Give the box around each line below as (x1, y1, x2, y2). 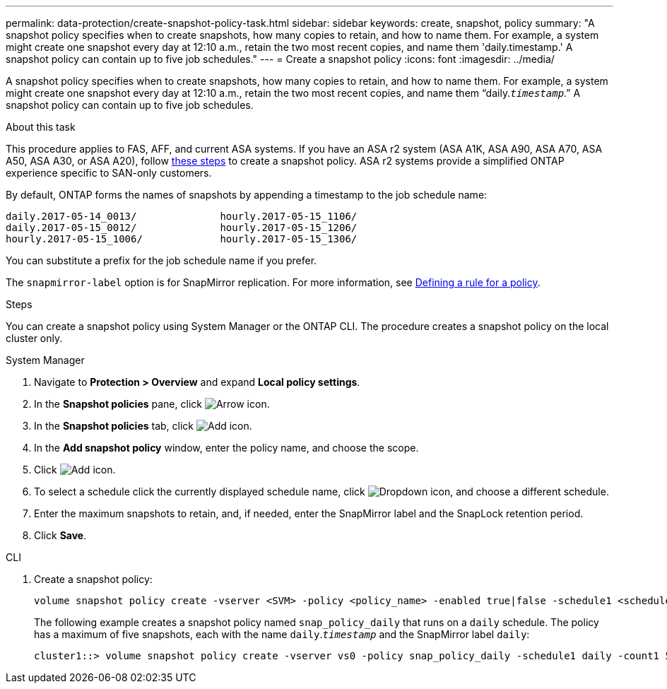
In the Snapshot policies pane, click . (34, 398, 270, 410)
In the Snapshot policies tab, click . (34, 420, 252, 432)
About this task (6, 121, 76, 133)
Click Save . (34, 529, 87, 541)
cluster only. (6, 332, 63, 344)
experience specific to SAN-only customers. (6, 167, 212, 179)
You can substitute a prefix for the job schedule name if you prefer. (6, 254, 317, 266)
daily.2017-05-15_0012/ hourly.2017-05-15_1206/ (6, 222, 358, 233)
